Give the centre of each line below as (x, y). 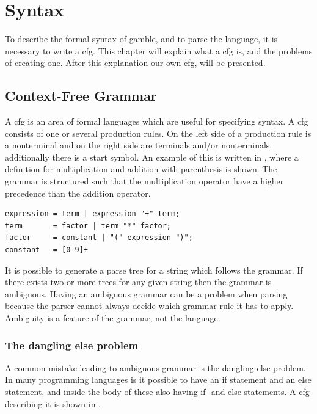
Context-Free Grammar (81, 96)
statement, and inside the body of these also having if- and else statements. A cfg (157, 392)
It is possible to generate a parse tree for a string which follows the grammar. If (154, 270)
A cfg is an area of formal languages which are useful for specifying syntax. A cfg (157, 121)
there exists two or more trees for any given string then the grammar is (138, 282)
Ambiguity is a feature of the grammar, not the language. (113, 318)
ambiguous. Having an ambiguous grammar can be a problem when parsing (146, 293)
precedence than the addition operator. (78, 193)
